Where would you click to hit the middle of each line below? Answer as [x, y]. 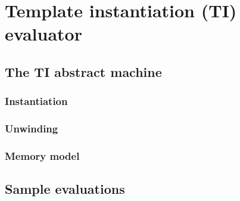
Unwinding [32, 129]
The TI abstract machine [83, 71]
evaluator [43, 34]
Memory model [42, 155]
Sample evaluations [65, 189]
